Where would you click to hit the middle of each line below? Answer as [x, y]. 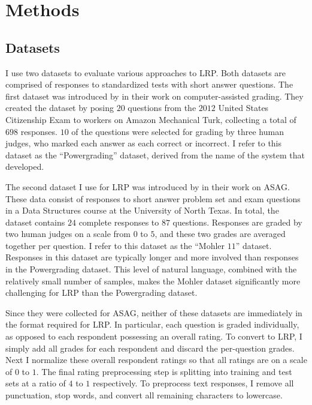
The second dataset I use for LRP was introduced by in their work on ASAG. [148, 186]
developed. [25, 166]
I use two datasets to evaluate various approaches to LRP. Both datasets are [146, 72]
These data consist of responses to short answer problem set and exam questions [153, 198]
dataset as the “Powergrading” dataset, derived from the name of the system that [155, 154]
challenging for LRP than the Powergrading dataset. [102, 292]
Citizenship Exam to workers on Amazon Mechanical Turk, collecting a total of [151, 119]
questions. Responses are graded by [237, 222]
